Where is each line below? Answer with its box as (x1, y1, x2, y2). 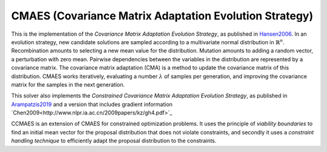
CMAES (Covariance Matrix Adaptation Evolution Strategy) (11, 9, 314, 22)
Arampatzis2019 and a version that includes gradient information (11, 101, 173, 108)
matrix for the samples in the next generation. (11, 81, 125, 88)
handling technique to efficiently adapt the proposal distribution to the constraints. (11, 137, 217, 145)
